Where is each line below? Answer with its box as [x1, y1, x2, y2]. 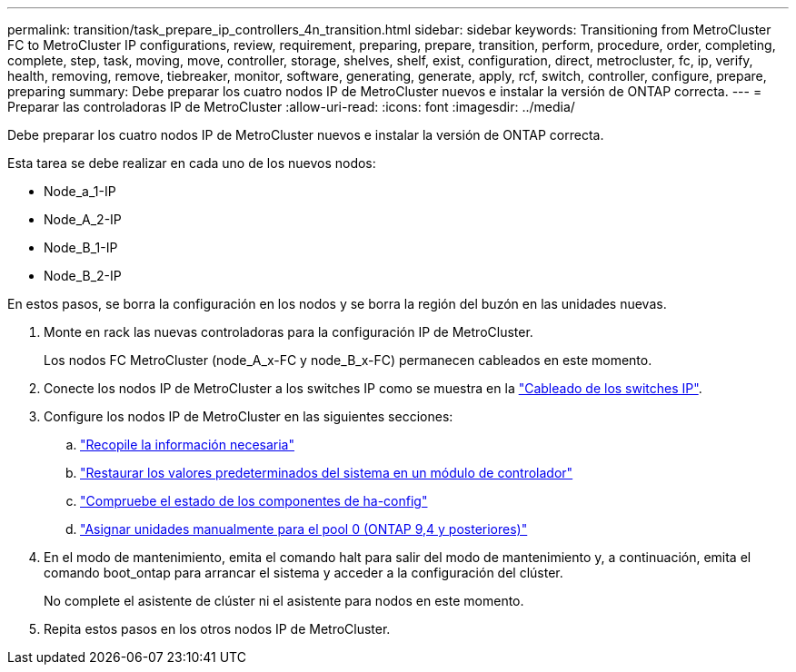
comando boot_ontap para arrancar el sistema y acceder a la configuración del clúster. [44, 565, 563, 580]
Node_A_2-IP [44, 212, 122, 227]
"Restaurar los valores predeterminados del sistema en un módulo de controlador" [80, 465, 573, 480]
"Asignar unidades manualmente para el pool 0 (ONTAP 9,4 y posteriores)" [80, 521, 528, 537]
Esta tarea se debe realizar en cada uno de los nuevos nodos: [7, 155, 376, 171]
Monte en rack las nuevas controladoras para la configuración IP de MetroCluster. [44, 324, 533, 340]
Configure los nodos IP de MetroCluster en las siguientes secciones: [44, 409, 453, 424]
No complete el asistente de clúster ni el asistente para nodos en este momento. [44, 593, 524, 608]
